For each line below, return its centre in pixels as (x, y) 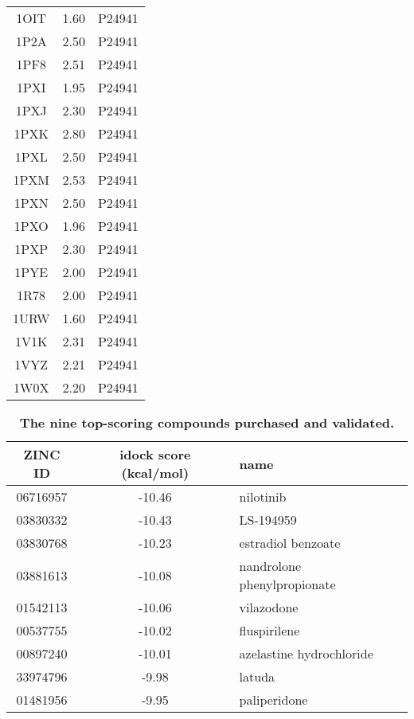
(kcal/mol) (155, 473)
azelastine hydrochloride (306, 653)
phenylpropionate (287, 584)
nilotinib (263, 496)
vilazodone (269, 607)
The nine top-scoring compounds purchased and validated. (207, 422)
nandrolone (270, 566)
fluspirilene (269, 630)
